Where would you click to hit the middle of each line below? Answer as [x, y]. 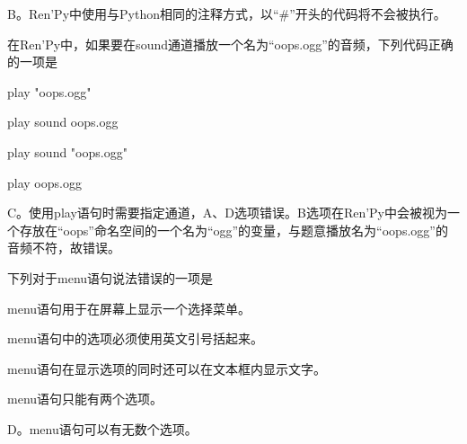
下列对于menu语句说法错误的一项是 [110, 277]
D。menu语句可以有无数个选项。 [102, 428]
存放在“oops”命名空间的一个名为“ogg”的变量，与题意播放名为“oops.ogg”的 [233, 230]
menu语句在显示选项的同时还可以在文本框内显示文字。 [167, 368]
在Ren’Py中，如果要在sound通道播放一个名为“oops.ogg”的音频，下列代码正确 [230, 44]
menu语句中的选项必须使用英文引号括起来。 [136, 338]
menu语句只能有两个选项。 [85, 399]
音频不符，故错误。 [64, 248]
